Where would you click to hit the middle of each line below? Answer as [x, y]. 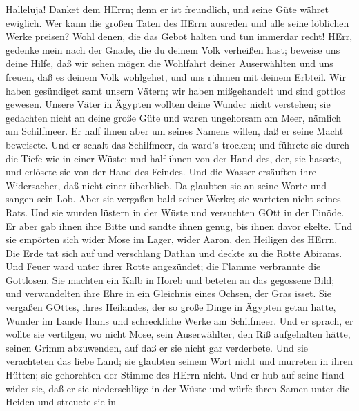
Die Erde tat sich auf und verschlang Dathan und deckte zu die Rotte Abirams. [174, 252]
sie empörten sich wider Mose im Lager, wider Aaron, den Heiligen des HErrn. [172, 239]
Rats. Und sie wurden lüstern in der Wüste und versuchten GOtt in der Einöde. [175, 212]
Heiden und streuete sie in [61, 402]
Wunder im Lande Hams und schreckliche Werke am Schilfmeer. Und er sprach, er [179, 320]
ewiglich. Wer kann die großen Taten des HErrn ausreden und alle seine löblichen [177, 22]
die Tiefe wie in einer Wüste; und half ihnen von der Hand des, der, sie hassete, [174, 158]
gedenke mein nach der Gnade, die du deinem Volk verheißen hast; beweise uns [173, 49]
